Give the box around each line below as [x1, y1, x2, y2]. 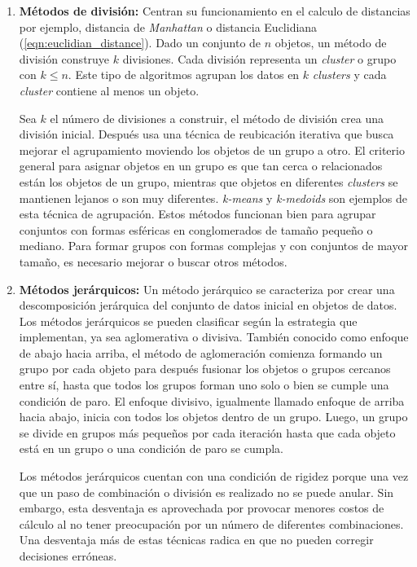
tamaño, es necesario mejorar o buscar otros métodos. [19, 253, 288, 270]
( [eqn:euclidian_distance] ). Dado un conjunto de [19, 34, 261, 51]
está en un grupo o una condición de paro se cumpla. [19, 440, 283, 457]
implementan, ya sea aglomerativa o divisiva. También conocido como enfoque [19, 328, 409, 345]
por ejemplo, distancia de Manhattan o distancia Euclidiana [19, 18, 318, 35]
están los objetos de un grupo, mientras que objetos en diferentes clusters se [19, 173, 398, 190]
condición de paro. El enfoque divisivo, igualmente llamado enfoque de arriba [19, 392, 405, 409]
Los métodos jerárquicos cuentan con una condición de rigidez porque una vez [19, 468, 409, 485]
